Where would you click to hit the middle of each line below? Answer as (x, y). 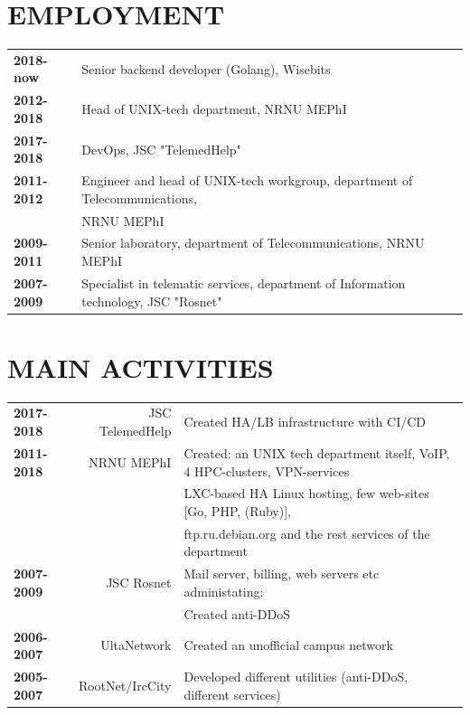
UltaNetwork (136, 645)
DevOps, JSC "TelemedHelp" (161, 149)
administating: (224, 591)
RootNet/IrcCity (125, 685)
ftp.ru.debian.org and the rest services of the (307, 533)
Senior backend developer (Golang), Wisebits (206, 68)
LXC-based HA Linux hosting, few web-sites (306, 493)
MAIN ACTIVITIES (141, 367)
